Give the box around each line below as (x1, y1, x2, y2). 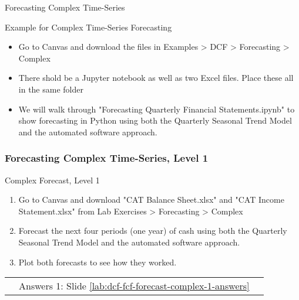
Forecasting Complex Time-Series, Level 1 (5, 151, 209, 165)
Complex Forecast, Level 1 (5, 173, 100, 186)
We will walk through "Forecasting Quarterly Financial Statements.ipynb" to (18, 103, 295, 115)
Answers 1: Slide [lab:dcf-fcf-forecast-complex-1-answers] (19, 279, 250, 293)
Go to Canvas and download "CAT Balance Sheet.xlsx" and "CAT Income (18, 193, 284, 206)
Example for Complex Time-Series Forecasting (5, 21, 172, 33)
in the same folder (18, 83, 83, 95)
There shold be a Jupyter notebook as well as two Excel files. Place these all (18, 71, 294, 84)
